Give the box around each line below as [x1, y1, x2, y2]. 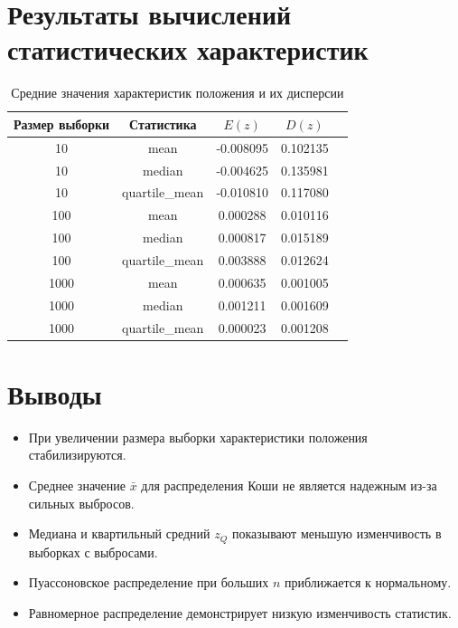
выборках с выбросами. [28, 542, 158, 561]
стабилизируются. [28, 445, 126, 464]
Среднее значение [28, 475, 126, 494]
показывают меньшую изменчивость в [231, 524, 442, 543]
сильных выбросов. [28, 493, 135, 512]
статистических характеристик [7, 31, 369, 68]
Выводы [7, 375, 102, 412]
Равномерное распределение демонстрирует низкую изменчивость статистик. [28, 603, 452, 622]
